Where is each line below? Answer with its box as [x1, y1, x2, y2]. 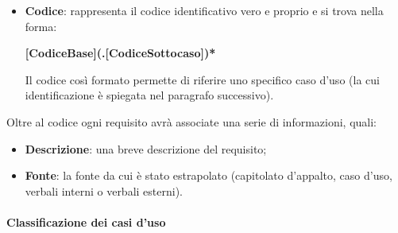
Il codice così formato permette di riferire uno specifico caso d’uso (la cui [25, 71, 380, 87]
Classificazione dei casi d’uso [6, 213, 166, 230]
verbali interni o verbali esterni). [25, 182, 183, 199]
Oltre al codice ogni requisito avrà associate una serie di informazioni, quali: [6, 113, 377, 130]
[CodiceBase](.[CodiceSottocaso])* [25, 45, 216, 61]
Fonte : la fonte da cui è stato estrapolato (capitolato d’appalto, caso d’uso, [25, 167, 392, 184]
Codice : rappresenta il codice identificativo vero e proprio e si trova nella [25, 2, 384, 18]
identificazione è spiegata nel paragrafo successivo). [25, 87, 274, 103]
